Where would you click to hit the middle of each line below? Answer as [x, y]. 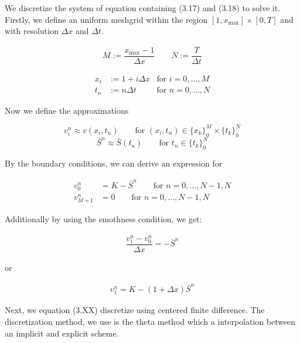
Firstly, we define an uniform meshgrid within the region [106, 19]
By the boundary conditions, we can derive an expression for [114, 163]
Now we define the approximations [67, 110]
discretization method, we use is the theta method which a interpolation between [150, 321]
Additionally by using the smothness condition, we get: [103, 219]
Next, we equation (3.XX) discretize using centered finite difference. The [135, 310]
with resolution [32, 31]
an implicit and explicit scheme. [62, 333]
